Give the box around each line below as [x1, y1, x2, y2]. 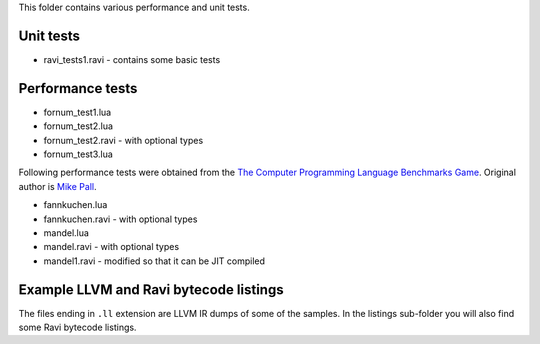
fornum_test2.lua [43, 120, 114, 132]
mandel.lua [43, 226, 90, 239]
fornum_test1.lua [43, 106, 112, 118]
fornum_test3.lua [43, 148, 114, 160]
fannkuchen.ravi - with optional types [43, 213, 198, 225]
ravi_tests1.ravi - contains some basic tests [43, 53, 221, 65]
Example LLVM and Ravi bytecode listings [18, 281, 284, 298]
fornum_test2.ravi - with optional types [43, 134, 204, 146]
